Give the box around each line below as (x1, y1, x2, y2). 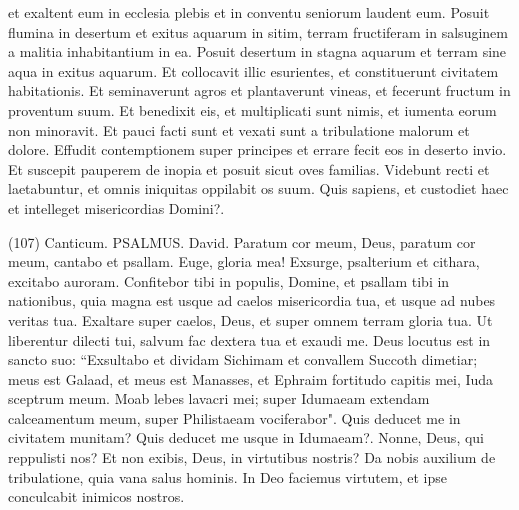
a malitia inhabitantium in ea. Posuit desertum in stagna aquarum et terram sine (8, 41, 507, 62)
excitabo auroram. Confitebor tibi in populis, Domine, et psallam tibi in (8, 270, 450, 291)
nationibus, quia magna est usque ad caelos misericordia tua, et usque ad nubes (8, 290, 496, 311)
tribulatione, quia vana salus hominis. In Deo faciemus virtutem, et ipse (8, 466, 447, 487)
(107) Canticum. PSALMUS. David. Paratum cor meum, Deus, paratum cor (8, 231, 476, 252)
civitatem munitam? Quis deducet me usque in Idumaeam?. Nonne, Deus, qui (8, 427, 485, 448)
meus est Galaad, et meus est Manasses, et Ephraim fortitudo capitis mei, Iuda (8, 368, 494, 389)
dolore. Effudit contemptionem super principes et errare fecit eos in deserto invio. (8, 139, 507, 160)
